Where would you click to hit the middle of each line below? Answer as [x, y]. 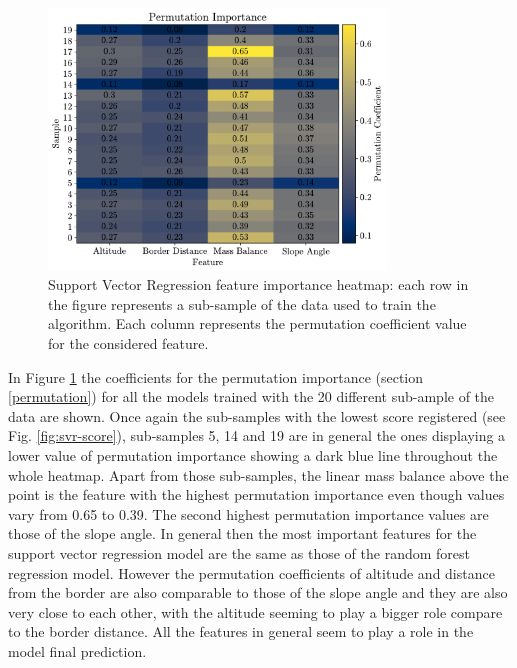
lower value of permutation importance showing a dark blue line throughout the [253, 455]
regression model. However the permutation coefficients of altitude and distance [251, 572]
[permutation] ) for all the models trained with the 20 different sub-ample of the [251, 396]
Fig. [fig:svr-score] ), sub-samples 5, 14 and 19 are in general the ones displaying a [257, 435]
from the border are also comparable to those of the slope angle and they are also [258, 592]
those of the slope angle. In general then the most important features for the [242, 533]
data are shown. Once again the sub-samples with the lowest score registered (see [257, 415]
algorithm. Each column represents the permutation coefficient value [257, 323]
